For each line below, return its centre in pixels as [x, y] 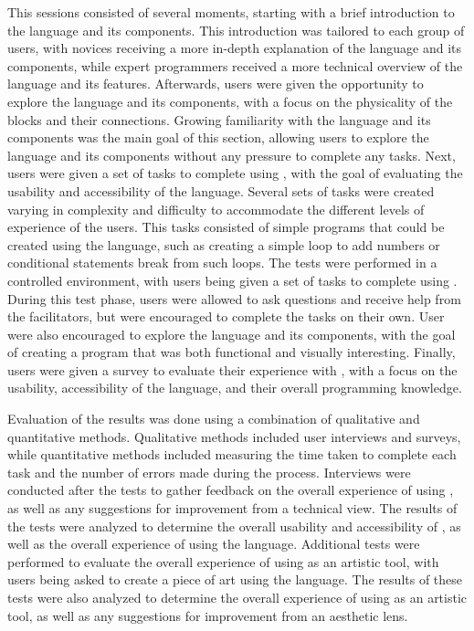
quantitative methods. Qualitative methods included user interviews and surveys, [234, 436]
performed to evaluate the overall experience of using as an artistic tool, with [223, 561]
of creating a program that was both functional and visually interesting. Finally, [232, 352]
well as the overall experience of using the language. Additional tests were [214, 544]
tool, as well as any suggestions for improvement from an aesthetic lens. [208, 615]
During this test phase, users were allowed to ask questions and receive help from [234, 298]
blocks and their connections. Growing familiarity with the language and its [219, 119]
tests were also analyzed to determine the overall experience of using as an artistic [237, 597]
